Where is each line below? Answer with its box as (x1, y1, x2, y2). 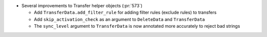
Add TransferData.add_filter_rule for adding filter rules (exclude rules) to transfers (34, 10, 217, 16)
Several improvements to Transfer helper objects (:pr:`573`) (21, 3, 143, 8)
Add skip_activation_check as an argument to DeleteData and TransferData (34, 16, 205, 22)
